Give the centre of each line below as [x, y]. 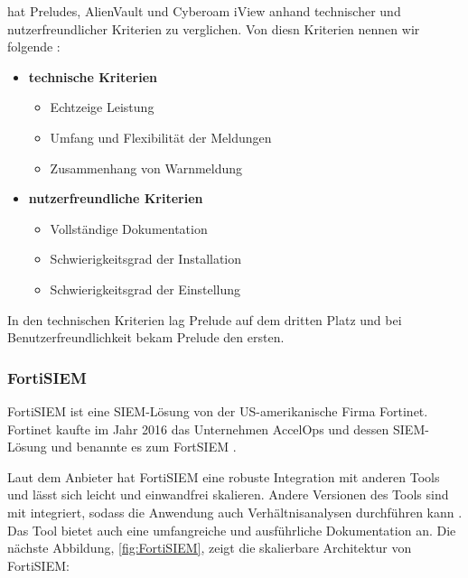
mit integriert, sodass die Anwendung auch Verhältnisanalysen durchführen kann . [235, 512]
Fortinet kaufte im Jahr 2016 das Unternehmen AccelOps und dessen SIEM [216, 429]
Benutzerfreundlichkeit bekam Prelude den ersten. [146, 337]
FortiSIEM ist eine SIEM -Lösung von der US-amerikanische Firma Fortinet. [218, 410]
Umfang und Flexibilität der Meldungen [161, 137]
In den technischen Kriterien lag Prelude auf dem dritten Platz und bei [205, 319]
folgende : [34, 47]
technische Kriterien [93, 76]
